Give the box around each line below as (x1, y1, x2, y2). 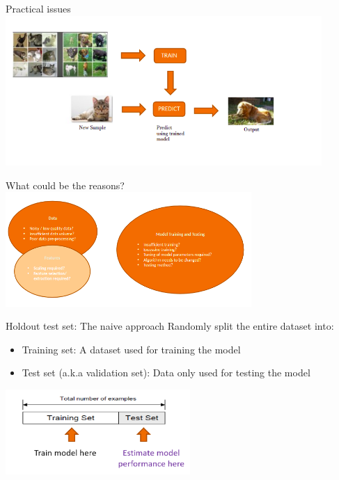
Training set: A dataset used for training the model (22, 342, 241, 356)
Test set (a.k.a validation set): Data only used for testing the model (22, 365, 310, 380)
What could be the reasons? (6, 177, 125, 192)
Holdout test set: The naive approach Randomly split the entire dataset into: (6, 319, 334, 333)
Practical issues (6, 1, 71, 15)
